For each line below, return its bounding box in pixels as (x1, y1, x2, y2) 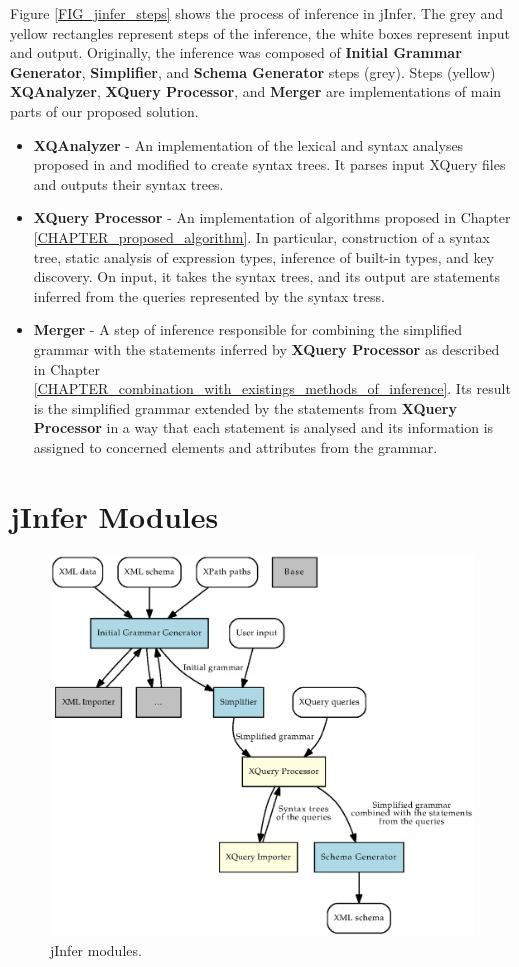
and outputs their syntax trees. (33, 173, 224, 194)
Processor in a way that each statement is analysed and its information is (33, 417, 494, 438)
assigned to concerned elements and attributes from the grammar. (33, 436, 438, 457)
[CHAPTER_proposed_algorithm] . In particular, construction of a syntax (33, 226, 490, 247)
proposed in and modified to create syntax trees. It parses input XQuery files (33, 154, 506, 175)
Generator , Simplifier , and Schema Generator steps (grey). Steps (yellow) (10, 61, 496, 82)
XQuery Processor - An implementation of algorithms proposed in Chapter (33, 207, 511, 228)
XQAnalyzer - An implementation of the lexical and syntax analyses (33, 134, 464, 155)
